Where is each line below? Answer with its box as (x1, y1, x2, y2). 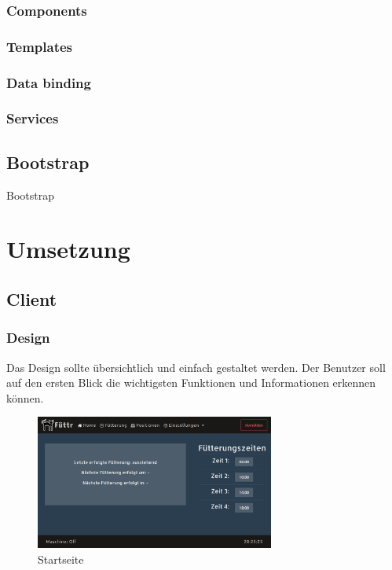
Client (6, 286, 57, 311)
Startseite (38, 550, 84, 567)
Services (6, 108, 59, 128)
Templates (6, 36, 72, 56)
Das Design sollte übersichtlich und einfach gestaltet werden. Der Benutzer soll (6, 359, 386, 375)
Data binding (6, 72, 91, 92)
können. (6, 389, 44, 406)
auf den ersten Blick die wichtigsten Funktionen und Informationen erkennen (6, 374, 376, 391)
